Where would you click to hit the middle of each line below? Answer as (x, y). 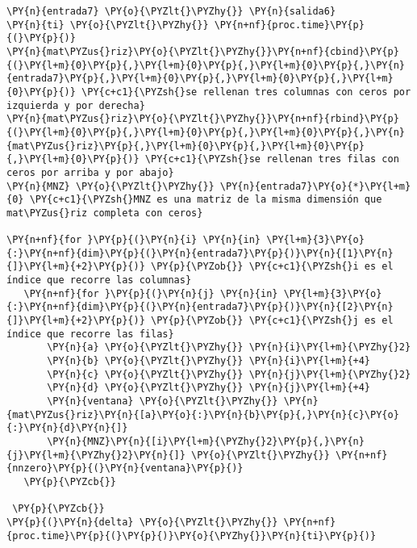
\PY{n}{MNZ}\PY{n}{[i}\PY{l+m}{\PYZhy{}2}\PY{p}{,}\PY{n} (206, 441)
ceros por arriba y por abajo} (90, 172)
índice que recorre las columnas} (99, 280)
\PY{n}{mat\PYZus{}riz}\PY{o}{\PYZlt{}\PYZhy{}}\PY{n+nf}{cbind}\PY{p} (203, 51)
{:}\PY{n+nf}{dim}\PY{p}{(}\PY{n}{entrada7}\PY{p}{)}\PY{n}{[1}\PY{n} (200, 253)
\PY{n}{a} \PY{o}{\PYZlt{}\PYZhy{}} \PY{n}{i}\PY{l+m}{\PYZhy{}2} (229, 347)
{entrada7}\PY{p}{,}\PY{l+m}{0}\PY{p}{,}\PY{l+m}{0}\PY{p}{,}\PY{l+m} (200, 79)
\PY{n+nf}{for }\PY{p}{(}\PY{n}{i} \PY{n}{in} (133, 240)
